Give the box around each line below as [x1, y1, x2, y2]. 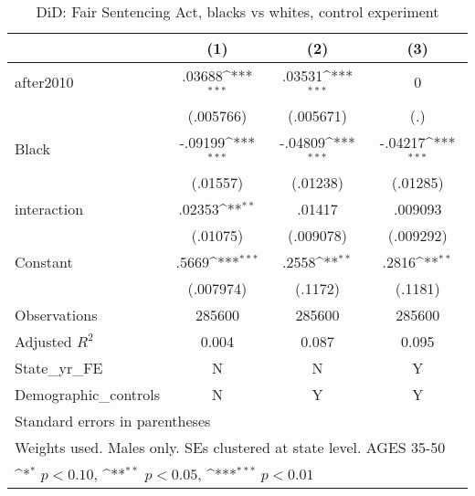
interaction [15, 197, 84, 219]
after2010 [15, 71, 74, 93]
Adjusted [15, 330, 72, 352]
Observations [15, 303, 98, 325]
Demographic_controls [15, 383, 161, 405]
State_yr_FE [15, 356, 103, 378]
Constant [15, 250, 73, 272]
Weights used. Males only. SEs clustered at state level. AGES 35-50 [15, 436, 446, 458]
